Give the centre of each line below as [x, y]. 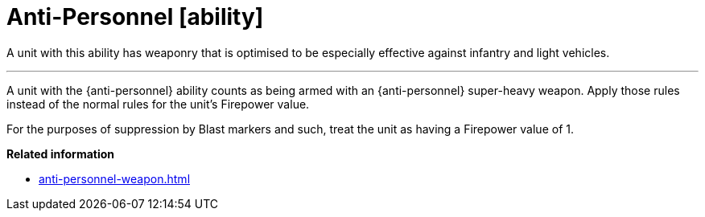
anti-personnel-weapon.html [115, 178]
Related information [61, 154]
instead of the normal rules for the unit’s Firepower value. [158, 104]
